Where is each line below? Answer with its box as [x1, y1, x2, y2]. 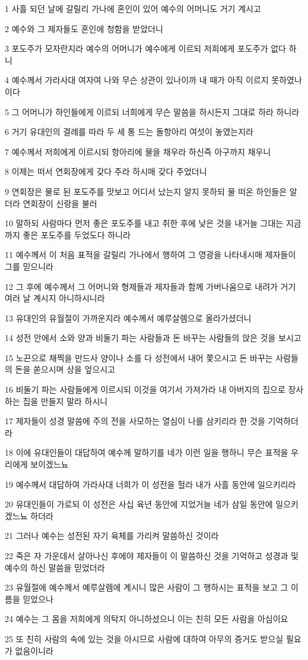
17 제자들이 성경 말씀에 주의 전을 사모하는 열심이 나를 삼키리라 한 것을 [5, 415, 265, 427]
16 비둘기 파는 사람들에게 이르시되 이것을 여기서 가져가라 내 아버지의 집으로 [5, 383, 285, 396]
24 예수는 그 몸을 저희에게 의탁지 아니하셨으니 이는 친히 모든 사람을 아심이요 [5, 612, 288, 625]
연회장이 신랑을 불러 [23, 197, 97, 209]
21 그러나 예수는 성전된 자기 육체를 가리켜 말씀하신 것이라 [5, 529, 219, 542]
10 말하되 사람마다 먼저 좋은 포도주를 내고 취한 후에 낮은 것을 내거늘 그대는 [5, 217, 284, 229]
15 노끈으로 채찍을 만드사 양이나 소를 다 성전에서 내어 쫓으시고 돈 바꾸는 [5, 351, 273, 364]
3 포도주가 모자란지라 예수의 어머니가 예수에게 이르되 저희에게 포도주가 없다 [5, 42, 286, 55]
